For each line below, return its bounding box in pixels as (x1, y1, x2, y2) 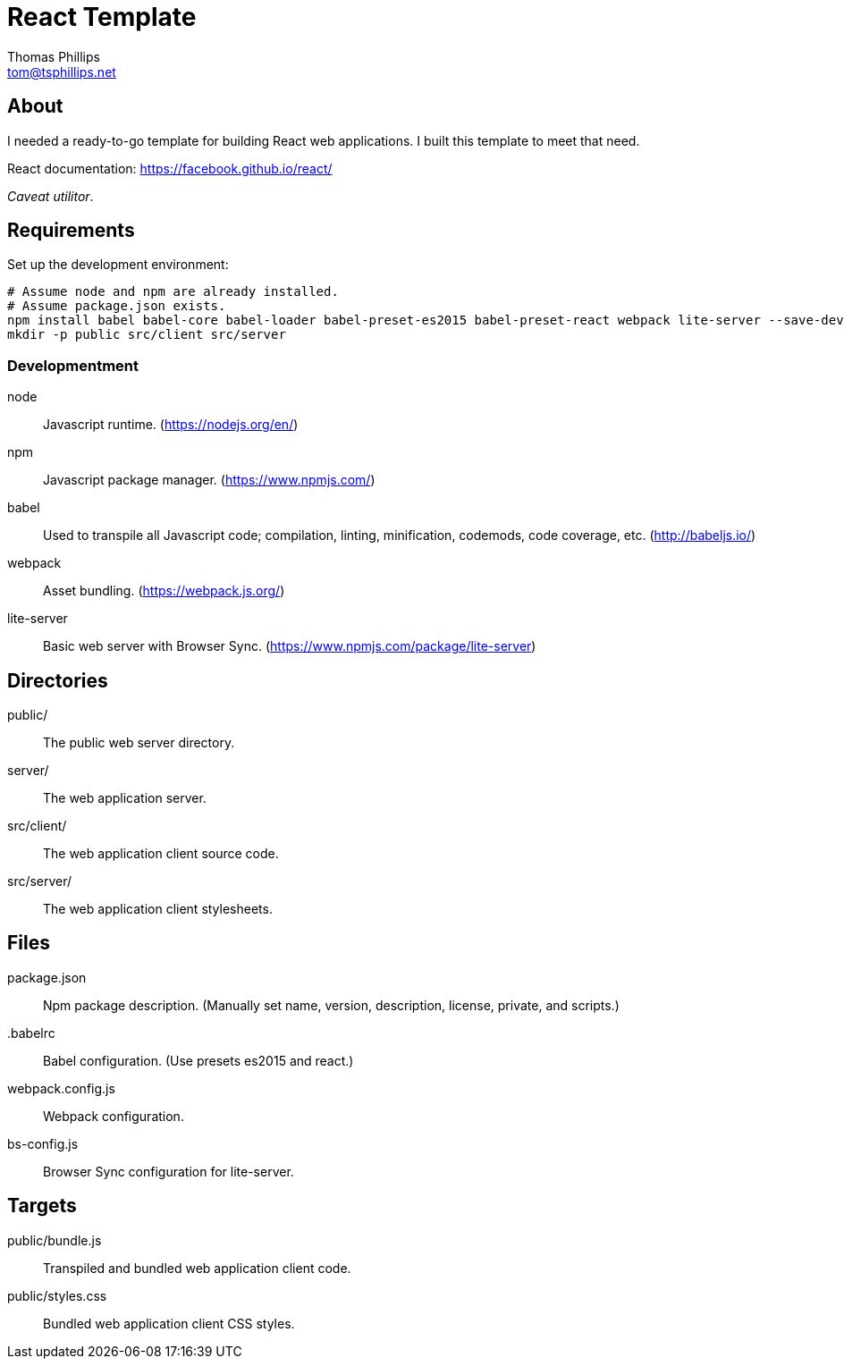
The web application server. (43, 790, 207, 806)
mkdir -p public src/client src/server (7, 327, 286, 342)
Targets (7, 1194, 77, 1218)
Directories (7, 669, 108, 692)
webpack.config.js (7, 1080, 115, 1096)
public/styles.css (7, 1287, 107, 1303)
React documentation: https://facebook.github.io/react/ (7, 160, 333, 176)
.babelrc (7, 1024, 55, 1041)
